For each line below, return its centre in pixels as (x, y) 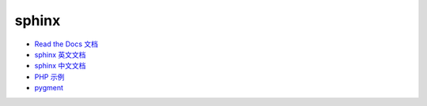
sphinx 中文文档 (60, 66)
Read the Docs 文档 (66, 44)
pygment (49, 88)
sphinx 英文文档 (60, 54)
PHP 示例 (49, 77)
